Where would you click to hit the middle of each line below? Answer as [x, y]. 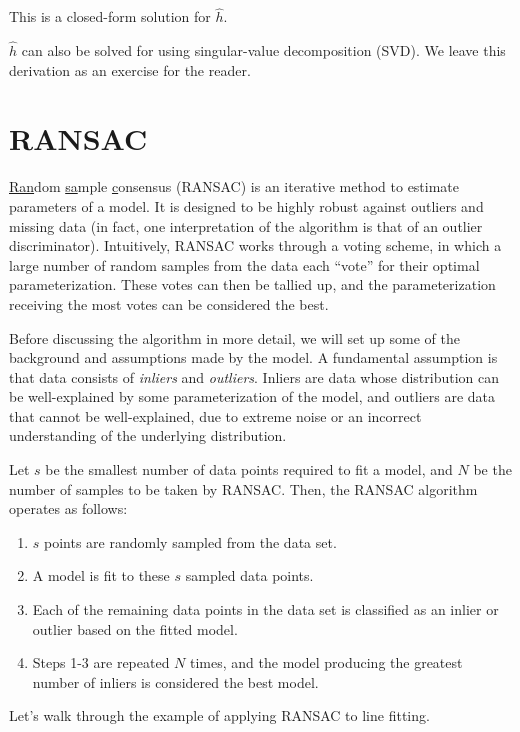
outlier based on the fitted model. [135, 628]
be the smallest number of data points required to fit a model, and [249, 469]
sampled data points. [249, 575]
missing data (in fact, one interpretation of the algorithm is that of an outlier [246, 225]
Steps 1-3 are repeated [101, 662]
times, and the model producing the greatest [326, 662]
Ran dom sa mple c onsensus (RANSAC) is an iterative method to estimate [234, 186]
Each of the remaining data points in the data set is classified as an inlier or [265, 609]
